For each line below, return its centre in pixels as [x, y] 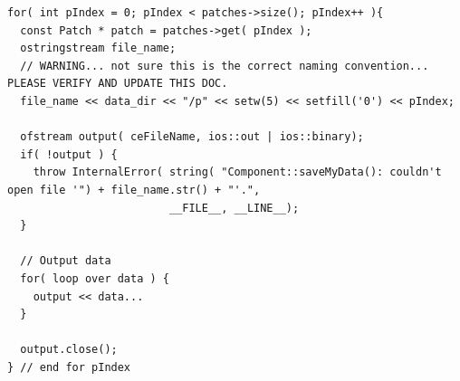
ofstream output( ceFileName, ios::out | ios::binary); [192, 137]
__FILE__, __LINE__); [234, 208]
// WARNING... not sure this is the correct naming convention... [225, 66]
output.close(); [69, 350]
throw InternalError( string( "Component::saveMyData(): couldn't [237, 172]
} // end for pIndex [69, 367]
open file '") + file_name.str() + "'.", [134, 190]
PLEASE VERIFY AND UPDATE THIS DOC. [118, 84]
